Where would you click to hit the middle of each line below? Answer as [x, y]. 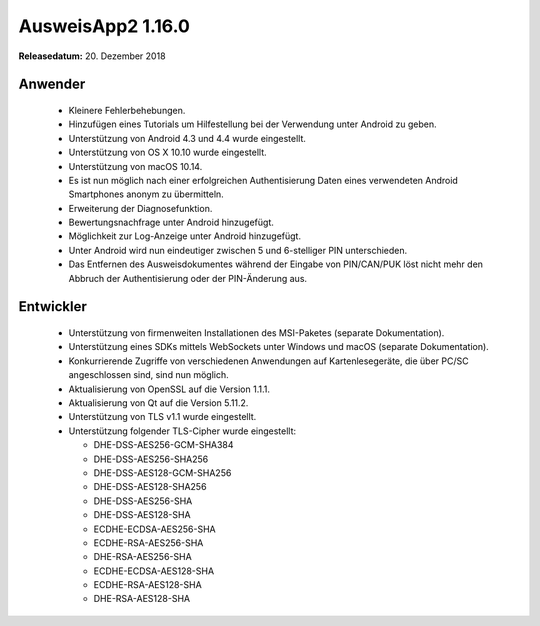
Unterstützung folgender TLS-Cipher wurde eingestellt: [182, 431]
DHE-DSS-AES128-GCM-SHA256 [162, 472]
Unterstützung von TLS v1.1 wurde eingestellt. [162, 417]
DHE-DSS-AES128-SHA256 [150, 487]
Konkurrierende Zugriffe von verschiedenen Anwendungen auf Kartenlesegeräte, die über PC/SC [268, 361]
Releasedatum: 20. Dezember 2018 [92, 56]
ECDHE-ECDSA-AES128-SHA [154, 571]
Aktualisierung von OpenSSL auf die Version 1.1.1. [169, 389]
